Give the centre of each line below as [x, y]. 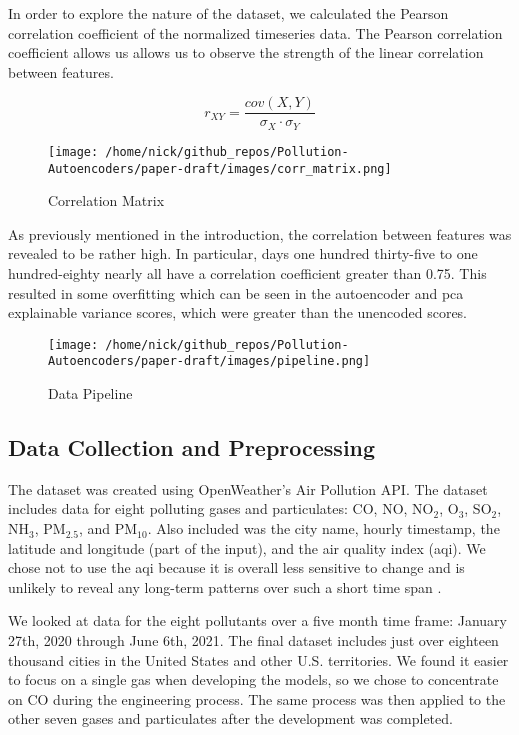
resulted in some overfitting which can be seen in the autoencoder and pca [236, 292]
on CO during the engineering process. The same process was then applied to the [257, 698]
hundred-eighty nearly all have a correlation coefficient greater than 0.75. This [247, 272]
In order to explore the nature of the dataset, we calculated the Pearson [228, 13]
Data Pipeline [90, 393]
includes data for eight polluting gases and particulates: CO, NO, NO [221, 508]
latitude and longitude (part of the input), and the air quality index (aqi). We [247, 547]
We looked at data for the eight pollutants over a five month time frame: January [257, 620]
